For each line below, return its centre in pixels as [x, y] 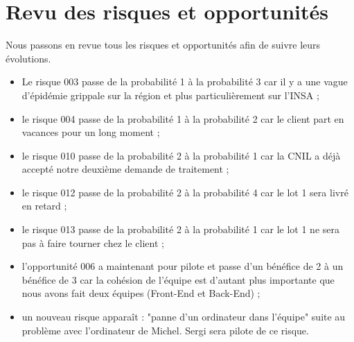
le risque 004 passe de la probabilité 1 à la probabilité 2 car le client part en [183, 118]
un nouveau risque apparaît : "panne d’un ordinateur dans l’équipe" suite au [184, 317]
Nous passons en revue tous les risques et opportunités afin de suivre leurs [163, 45]
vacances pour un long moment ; [91, 132]
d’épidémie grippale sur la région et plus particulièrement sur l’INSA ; [170, 95]
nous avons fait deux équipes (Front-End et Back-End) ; [141, 293]
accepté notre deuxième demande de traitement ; [125, 169]
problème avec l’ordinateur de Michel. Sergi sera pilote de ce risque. [165, 330]
